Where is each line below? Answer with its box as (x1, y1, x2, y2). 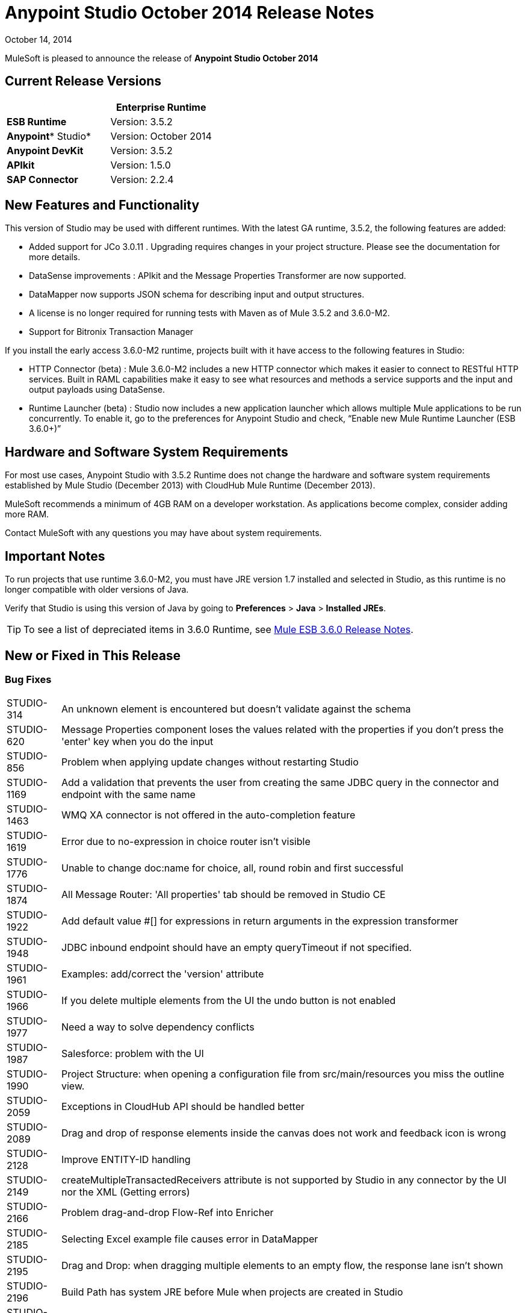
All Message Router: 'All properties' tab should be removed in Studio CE (61, 888, 386, 901)
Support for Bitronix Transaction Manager (29, 326, 194, 337)
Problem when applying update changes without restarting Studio (61, 756, 359, 769)
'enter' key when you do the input (61, 735, 214, 748)
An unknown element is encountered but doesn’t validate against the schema (61, 703, 411, 716)
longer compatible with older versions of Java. (5, 584, 189, 595)
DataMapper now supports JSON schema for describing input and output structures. (29, 289, 365, 300)
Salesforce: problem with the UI (61, 1047, 204, 1060)
